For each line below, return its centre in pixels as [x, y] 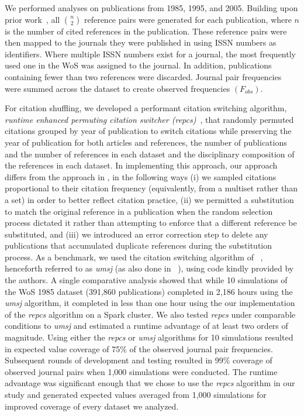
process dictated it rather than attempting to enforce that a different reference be [151, 223]
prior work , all [32, 19]
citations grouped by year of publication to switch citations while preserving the [148, 131]
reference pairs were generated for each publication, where [188, 19]
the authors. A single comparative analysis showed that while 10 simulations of [146, 280]
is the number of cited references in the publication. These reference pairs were [146, 31]
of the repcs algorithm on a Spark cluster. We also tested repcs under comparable [150, 314]
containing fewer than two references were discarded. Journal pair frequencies [143, 76]
